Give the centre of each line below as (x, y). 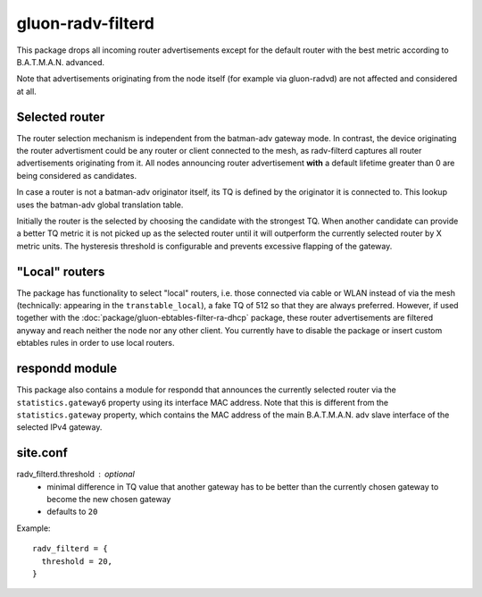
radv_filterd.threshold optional (76, 475)
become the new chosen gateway (109, 499)
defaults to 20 (72, 512)
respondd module (67, 369)
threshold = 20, (77, 561)
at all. (27, 91)
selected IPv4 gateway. (59, 427)
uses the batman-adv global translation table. (100, 205)
